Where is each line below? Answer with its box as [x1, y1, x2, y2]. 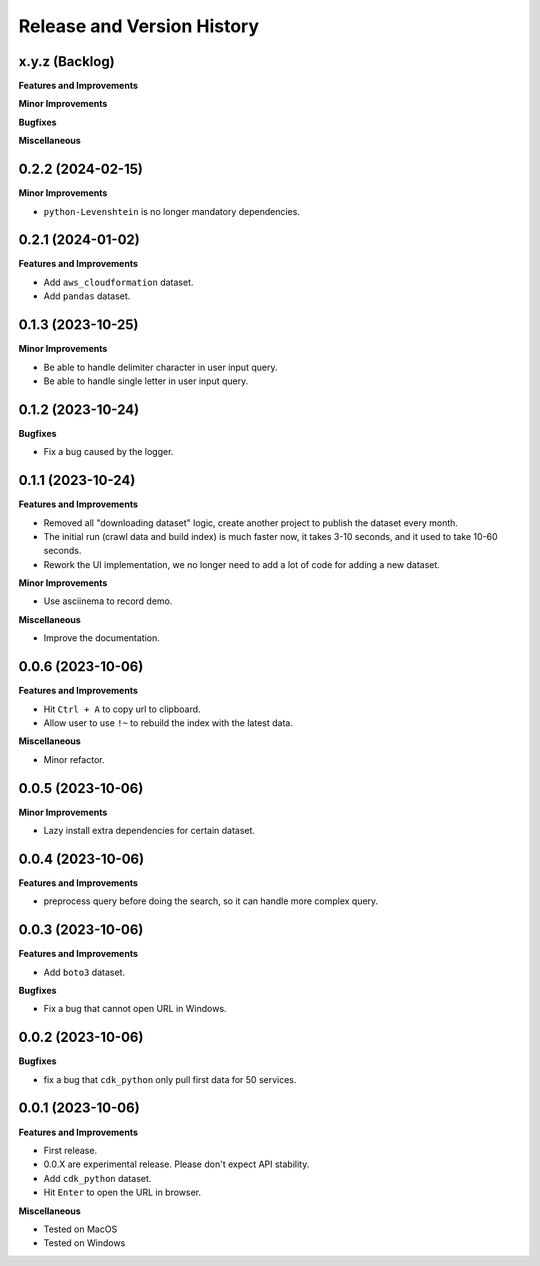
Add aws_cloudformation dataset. [43, 276, 194, 288]
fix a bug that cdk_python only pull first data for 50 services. [43, 1073, 297, 1085]
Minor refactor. [43, 753, 105, 765]
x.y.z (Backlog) [18, 53, 115, 70]
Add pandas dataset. [43, 290, 131, 302]
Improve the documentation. [43, 632, 160, 644]
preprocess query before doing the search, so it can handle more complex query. [43, 895, 379, 907]
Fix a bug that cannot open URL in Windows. [43, 1003, 227, 1015]
